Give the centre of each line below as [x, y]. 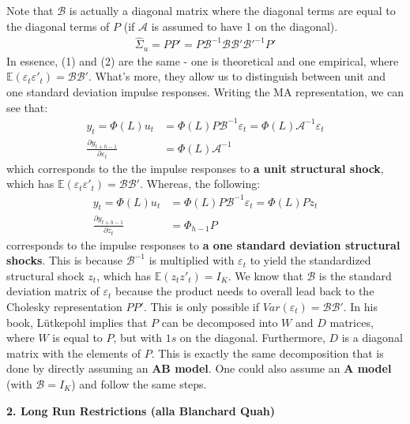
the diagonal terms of [58, 26]
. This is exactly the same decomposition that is [267, 353]
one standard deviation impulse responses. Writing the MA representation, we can [205, 92]
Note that [30, 10]
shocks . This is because [65, 260]
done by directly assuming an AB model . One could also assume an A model [199, 368]
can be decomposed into [220, 322]
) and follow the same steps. [139, 383]
